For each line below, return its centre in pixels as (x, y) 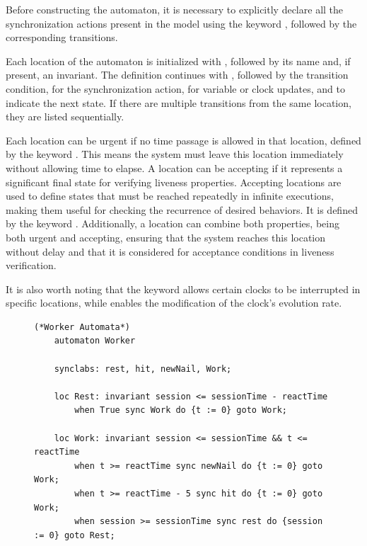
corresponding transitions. (62, 37)
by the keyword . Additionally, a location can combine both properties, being (173, 223)
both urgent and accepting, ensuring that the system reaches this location (166, 237)
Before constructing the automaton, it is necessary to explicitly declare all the (175, 9)
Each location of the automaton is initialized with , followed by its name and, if (178, 61)
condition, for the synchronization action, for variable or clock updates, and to (175, 88)
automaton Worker (95, 341)
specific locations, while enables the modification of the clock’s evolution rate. (174, 303)
